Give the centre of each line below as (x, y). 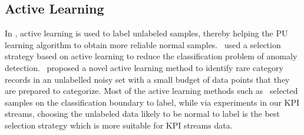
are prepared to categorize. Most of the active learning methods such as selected (151, 91)
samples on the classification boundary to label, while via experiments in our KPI (152, 102)
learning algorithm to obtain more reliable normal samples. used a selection (143, 44)
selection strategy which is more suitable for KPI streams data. (119, 125)
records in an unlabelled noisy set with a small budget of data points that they (147, 79)
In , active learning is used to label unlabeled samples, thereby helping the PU (146, 33)
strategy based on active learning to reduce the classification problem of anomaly (151, 56)
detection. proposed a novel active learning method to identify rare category (144, 67)
